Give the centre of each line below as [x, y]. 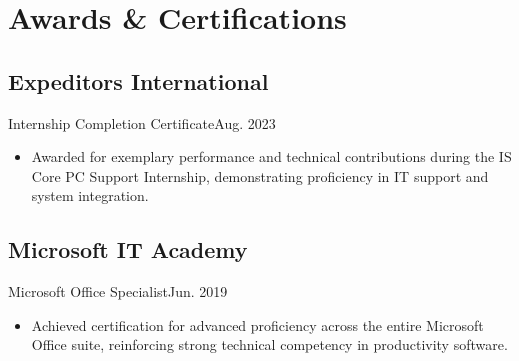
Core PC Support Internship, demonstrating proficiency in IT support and [260, 175]
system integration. [90, 195]
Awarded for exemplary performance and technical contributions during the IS [271, 156]
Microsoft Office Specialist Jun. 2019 [118, 291]
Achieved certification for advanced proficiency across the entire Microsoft [257, 324]
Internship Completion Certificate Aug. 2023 [142, 122]
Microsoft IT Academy [128, 249]
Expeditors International [138, 80]
